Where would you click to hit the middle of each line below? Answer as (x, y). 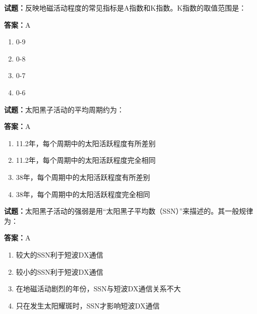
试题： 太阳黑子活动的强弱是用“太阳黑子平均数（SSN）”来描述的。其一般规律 (129, 211)
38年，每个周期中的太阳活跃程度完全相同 (83, 194)
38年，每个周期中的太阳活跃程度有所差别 (83, 177)
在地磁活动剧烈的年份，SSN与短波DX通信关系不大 (98, 289)
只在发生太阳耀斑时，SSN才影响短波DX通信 (88, 305)
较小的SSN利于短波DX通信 (59, 271)
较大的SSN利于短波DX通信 (59, 254)
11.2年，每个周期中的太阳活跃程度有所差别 (86, 143)
